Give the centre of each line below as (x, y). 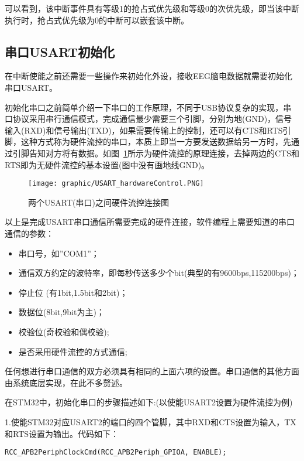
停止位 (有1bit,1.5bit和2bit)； (73, 292)
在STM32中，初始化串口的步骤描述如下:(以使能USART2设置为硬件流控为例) (149, 402)
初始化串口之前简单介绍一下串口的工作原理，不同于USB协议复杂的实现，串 (148, 107)
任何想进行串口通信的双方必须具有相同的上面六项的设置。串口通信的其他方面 (152, 371)
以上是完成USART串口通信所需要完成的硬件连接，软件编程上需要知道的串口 (150, 222)
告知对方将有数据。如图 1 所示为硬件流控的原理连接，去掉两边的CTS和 (164, 153)
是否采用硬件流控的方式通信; (73, 351)
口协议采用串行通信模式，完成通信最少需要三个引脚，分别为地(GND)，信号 (148, 119)
